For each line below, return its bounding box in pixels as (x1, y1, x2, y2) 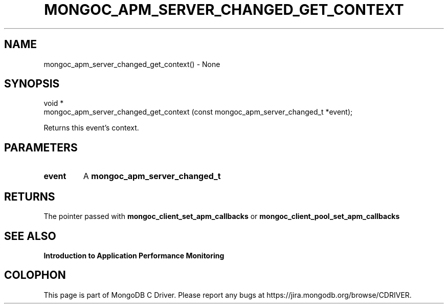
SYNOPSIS (4, 77, 60, 91)
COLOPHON (4, 269, 66, 282)
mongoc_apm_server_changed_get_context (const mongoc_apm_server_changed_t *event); (43, 107, 353, 117)
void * (43, 99, 64, 108)
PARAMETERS (4, 141, 78, 154)
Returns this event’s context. (43, 123, 139, 133)
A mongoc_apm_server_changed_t (83, 171, 221, 182)
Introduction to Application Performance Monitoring (43, 251, 225, 260)
